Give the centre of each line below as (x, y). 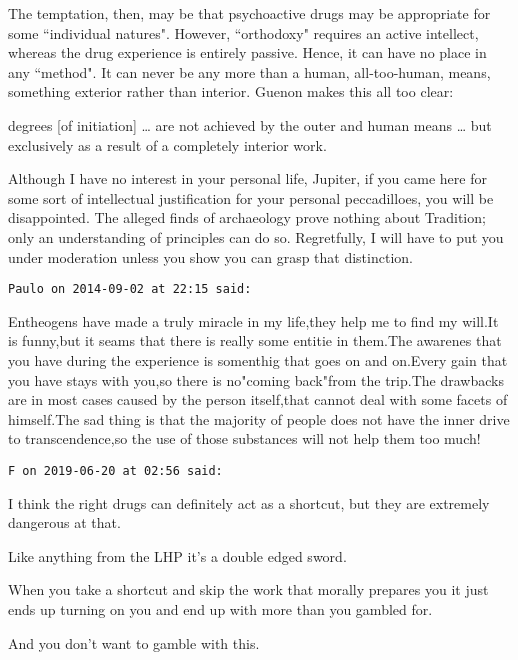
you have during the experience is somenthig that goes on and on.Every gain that (258, 359)
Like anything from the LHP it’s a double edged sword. (177, 555)
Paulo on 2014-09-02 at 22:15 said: (130, 289)
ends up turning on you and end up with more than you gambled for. (220, 608)
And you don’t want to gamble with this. (134, 642)
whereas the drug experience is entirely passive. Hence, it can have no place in (247, 52)
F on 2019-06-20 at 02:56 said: (115, 470)
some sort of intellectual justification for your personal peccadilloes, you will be (251, 197)
